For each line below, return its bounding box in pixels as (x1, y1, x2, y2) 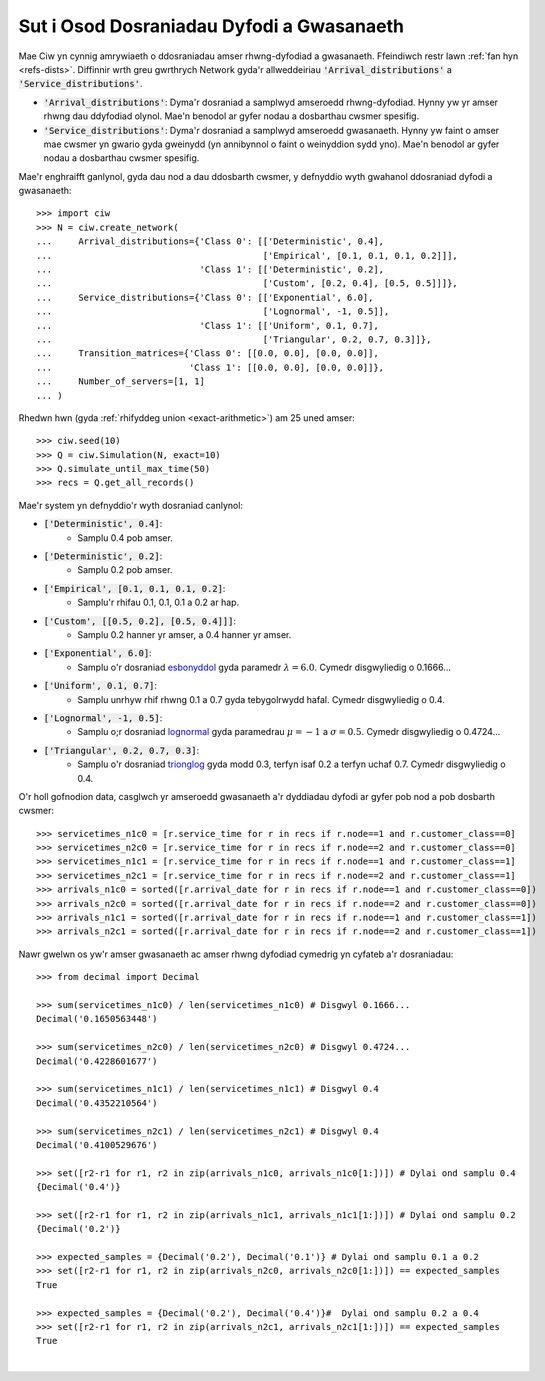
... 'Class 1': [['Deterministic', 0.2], (36, 264, 385, 275)
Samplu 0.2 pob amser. (77, 564, 173, 576)
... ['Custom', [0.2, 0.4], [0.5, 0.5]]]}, (36, 278, 459, 289)
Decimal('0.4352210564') (36, 1097, 158, 1109)
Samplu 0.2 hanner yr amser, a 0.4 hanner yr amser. (77, 629, 292, 640)
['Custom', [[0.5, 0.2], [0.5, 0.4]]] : (43, 615, 237, 627)
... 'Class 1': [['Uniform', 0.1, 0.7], (36, 320, 379, 331)
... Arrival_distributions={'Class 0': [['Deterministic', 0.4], (36, 236, 385, 247)
